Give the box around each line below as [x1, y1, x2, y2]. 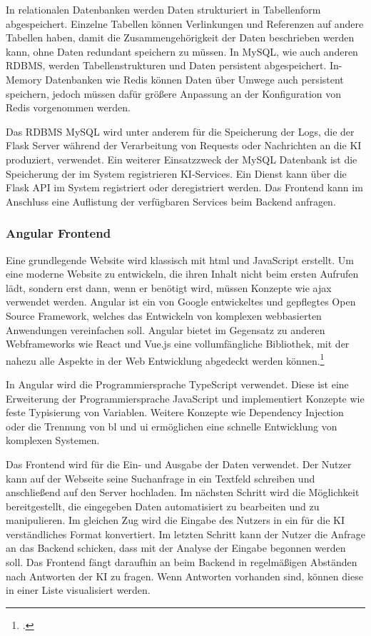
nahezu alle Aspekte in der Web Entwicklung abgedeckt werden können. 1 [6, 350, 325, 368]
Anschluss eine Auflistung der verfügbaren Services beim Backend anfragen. [6, 193, 336, 208]
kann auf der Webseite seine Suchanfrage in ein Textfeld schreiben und [6, 470, 315, 485]
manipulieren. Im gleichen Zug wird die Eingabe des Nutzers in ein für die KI [6, 513, 345, 528]
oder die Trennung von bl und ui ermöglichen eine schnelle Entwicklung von [6, 418, 337, 433]
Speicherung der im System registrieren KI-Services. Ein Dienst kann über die [6, 166, 347, 181]
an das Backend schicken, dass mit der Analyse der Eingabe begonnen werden [6, 540, 346, 555]
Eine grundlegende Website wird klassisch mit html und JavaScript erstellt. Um [6, 252, 354, 267]
